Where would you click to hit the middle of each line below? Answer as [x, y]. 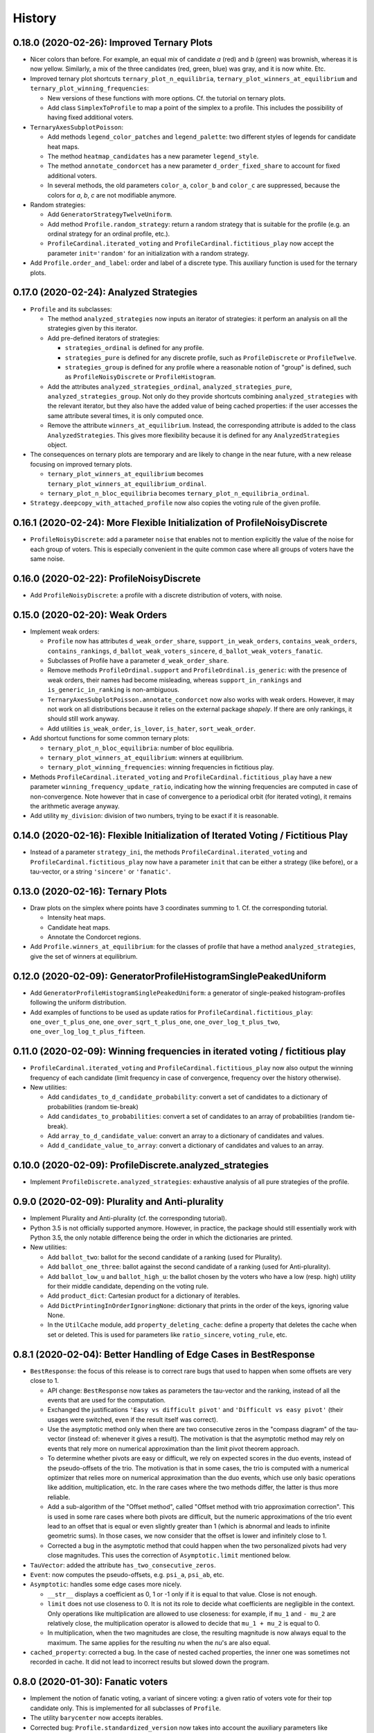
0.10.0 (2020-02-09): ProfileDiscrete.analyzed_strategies [141, 1166]
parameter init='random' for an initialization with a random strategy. [148, 253]
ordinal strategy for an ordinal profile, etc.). [109, 234]
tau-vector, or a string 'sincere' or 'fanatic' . [100, 871]
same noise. [47, 559]
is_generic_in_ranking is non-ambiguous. [114, 690]
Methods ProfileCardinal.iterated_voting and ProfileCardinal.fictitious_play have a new [181, 777]
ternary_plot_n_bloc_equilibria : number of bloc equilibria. [141, 748]
